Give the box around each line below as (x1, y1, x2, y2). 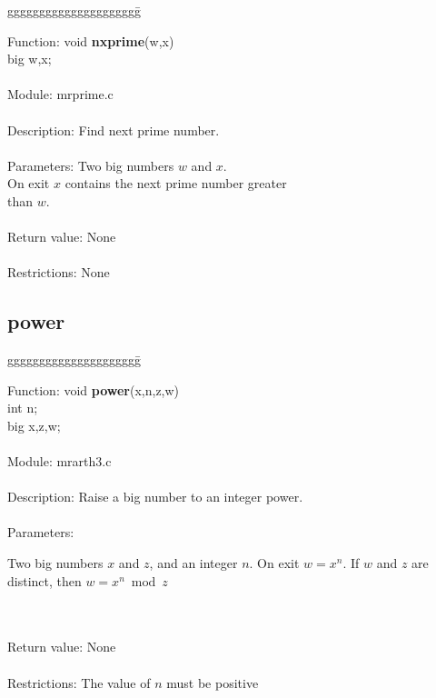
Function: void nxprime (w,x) (7, 31, 174, 50)
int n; (7, 398, 38, 417)
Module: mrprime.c (7, 85, 114, 104)
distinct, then (7, 571, 82, 590)
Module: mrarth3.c (7, 452, 112, 471)
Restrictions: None (7, 263, 110, 282)
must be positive (166, 673, 259, 692)
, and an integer (149, 553, 238, 573)
